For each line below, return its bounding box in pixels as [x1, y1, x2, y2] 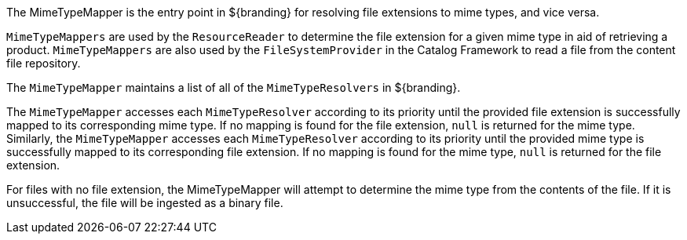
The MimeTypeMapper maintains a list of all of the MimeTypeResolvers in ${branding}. [6, 81, 461, 94]
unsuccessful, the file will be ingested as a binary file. [6, 196, 283, 209]
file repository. [6, 56, 81, 70]
